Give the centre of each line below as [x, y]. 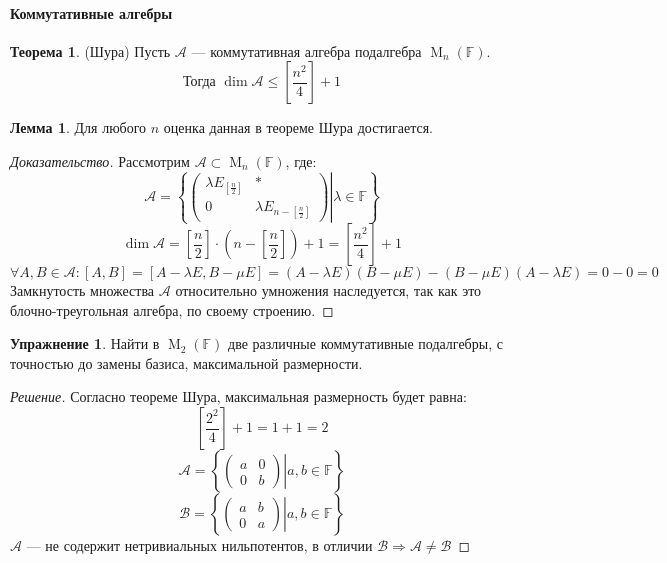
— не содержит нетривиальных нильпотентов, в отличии [199, 545]
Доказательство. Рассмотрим [100, 160]
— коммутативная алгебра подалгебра [306, 50]
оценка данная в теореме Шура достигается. [298, 127]
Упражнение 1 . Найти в [85, 343]
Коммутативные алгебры [91, 12]
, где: [301, 160]
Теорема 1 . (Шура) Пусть [90, 50]
